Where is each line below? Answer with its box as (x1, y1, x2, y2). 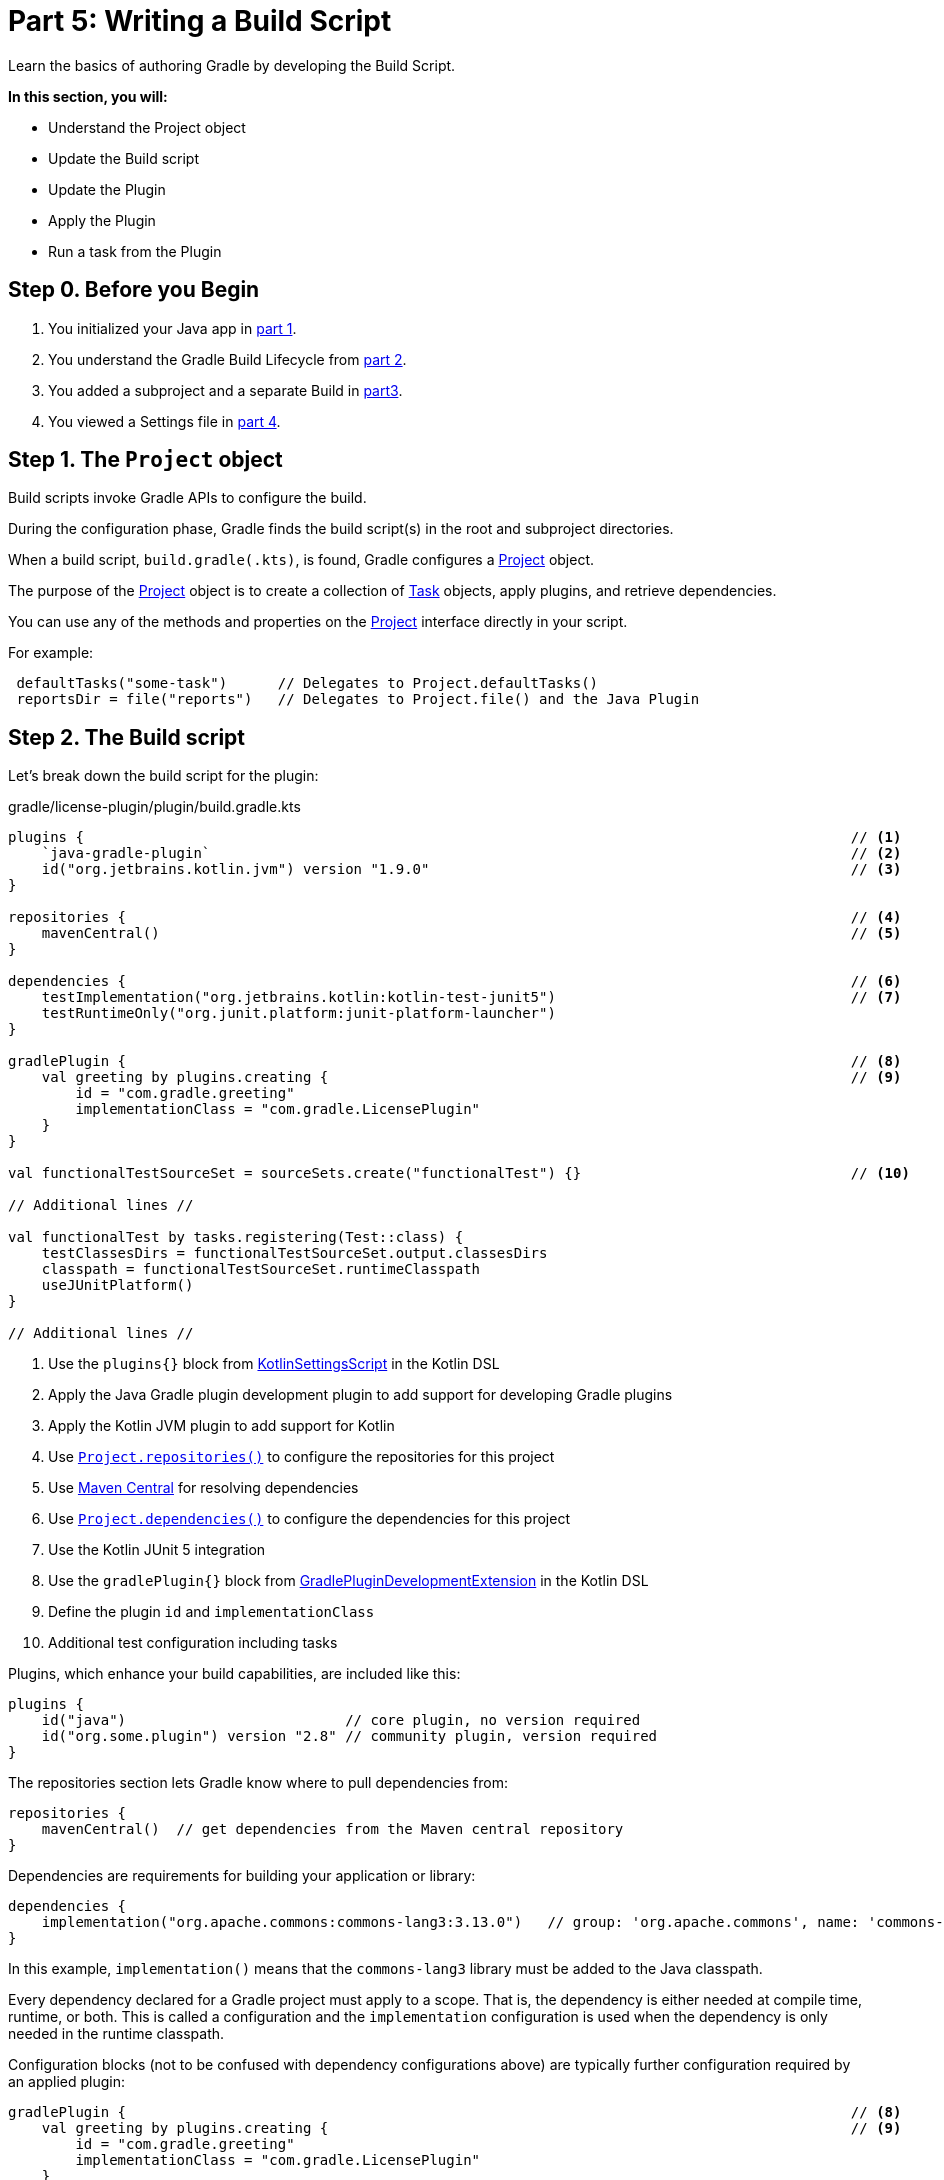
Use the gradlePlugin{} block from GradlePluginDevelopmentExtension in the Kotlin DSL (48, 1572, 649, 1590)
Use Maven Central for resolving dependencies (48, 1479, 359, 1497)
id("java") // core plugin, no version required (41, 1712, 641, 1729)
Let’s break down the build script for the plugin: (8, 767, 319, 785)
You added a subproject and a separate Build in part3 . (48, 381, 403, 399)
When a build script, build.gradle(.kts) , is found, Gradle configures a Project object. (8, 551, 595, 569)
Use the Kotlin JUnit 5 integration (48, 1541, 266, 1559)
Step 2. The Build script (8, 724, 246, 750)
